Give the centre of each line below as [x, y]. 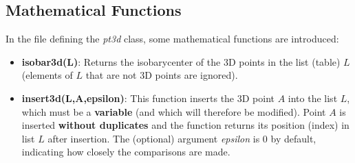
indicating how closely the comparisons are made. [126, 152]
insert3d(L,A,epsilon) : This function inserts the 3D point [148, 98]
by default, [293, 138]
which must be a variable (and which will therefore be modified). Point [174, 111]
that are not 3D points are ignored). [162, 75]
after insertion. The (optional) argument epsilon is [154, 138]
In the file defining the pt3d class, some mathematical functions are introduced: [172, 39]
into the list [313, 98]
